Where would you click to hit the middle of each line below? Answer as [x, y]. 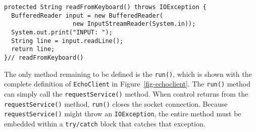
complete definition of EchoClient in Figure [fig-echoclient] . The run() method [127, 84]
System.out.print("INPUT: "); [62, 32]
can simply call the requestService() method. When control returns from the [126, 93]
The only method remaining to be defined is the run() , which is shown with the [128, 74]
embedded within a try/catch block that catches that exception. [105, 123]
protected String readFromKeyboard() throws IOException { [105, 7]
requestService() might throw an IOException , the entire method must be [123, 114]
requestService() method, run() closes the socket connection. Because [116, 103]
